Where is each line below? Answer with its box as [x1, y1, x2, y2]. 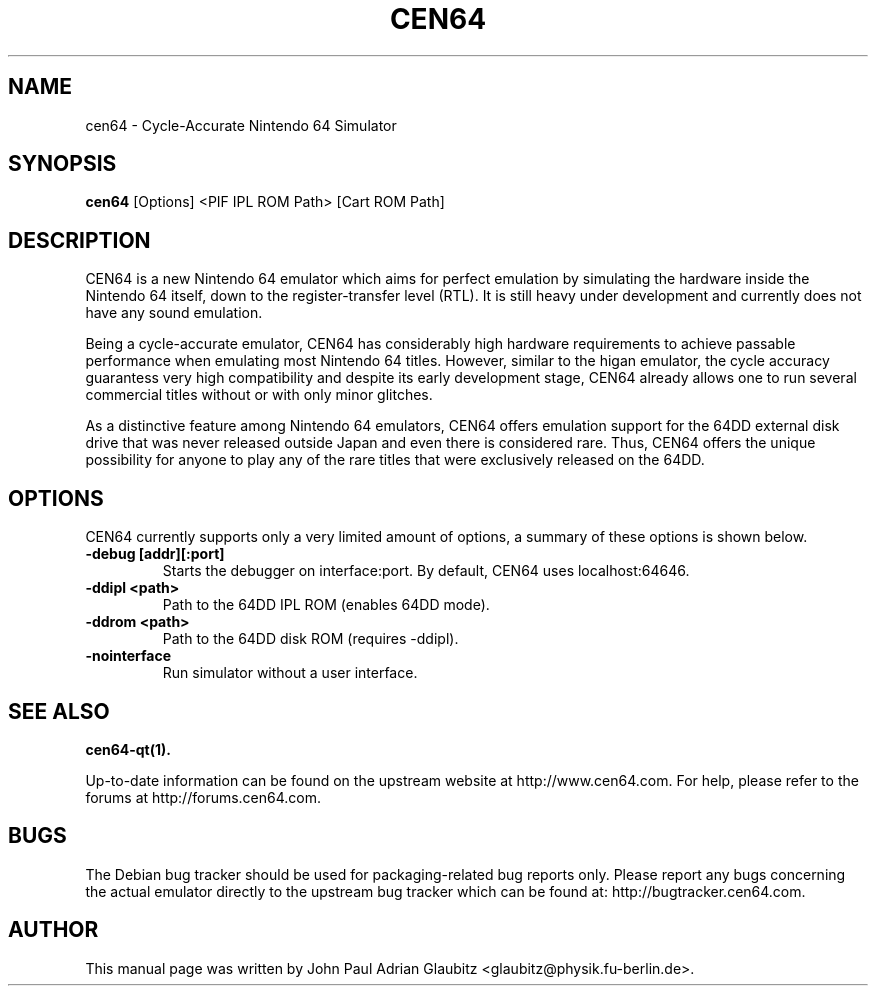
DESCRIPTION [8, 227, 151, 253]
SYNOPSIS [8, 151, 117, 177]
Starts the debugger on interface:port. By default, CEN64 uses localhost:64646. [162, 562, 690, 580]
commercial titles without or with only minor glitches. [85, 386, 433, 404]
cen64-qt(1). [85, 740, 172, 758]
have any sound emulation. [85, 304, 263, 322]
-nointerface [85, 647, 172, 665]
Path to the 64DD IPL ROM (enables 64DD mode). [162, 596, 490, 614]
